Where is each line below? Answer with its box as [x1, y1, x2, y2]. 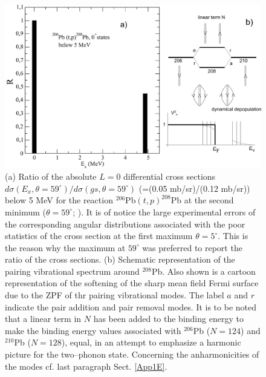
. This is [218, 229, 248, 242]
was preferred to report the [142, 241, 242, 254]
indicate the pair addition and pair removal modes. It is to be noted [5, 300, 257, 313]
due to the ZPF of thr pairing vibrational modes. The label [5, 289, 224, 301]
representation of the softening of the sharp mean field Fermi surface [5, 277, 259, 289]
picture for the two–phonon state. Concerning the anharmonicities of [5, 348, 259, 361]
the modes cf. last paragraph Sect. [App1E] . [5, 359, 167, 372]
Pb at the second [170, 194, 234, 206]
